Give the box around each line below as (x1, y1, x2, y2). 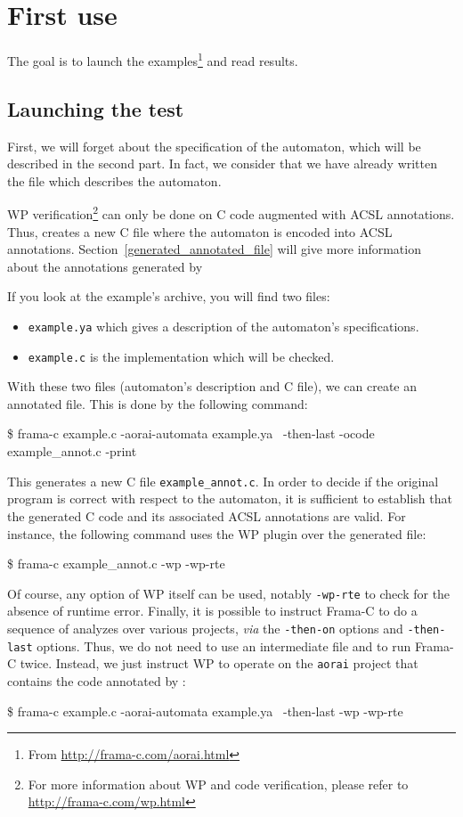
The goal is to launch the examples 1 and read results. (7, 49, 298, 69)
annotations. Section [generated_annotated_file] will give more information (7, 240, 421, 258)
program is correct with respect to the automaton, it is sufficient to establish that (7, 489, 452, 508)
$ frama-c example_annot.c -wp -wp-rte (7, 554, 225, 573)
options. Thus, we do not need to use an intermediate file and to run (37, 636, 411, 655)
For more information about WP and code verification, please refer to (28, 774, 409, 793)
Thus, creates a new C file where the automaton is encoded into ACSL (7, 222, 393, 241)
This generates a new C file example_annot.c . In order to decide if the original (7, 471, 439, 490)
